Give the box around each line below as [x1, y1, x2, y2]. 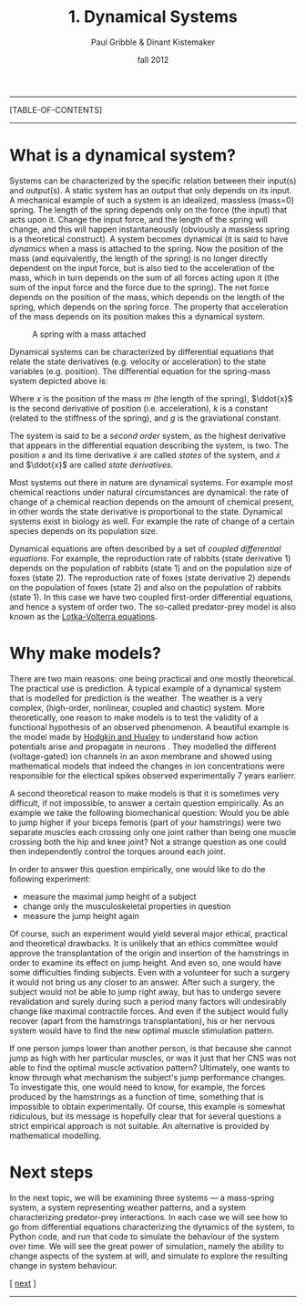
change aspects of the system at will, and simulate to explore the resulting [9, 1250, 289, 1261]
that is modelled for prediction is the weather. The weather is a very [9, 692, 263, 704]
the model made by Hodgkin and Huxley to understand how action [9, 731, 259, 742]
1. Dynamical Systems [67, 6, 239, 27]
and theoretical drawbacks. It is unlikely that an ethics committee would [9, 937, 279, 948]
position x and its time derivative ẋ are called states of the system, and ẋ [9, 449, 280, 460]
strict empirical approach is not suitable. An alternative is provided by [9, 1120, 270, 1131]
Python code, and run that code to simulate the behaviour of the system [9, 1230, 280, 1242]
